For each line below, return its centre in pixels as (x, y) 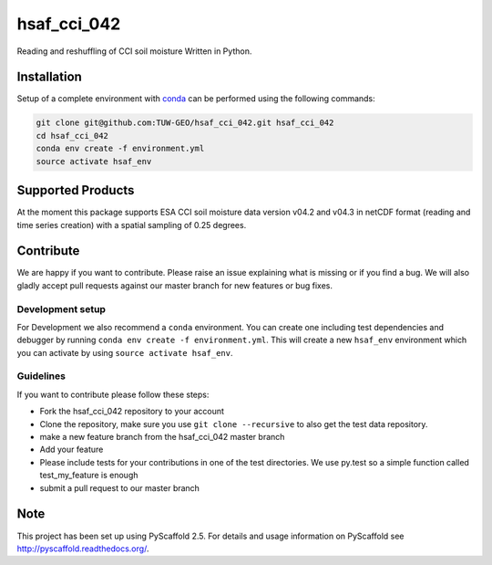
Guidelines (41, 376)
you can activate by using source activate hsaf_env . (125, 352)
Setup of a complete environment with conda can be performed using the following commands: (196, 99)
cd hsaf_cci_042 (72, 136)
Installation (49, 77)
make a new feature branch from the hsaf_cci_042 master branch (162, 437)
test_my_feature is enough (89, 476)
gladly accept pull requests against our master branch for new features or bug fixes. (174, 285)
